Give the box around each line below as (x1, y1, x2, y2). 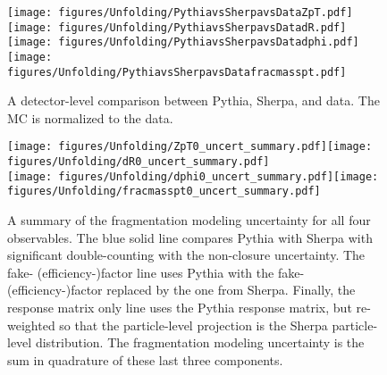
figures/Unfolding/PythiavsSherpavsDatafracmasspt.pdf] (7, 65, 347, 79)
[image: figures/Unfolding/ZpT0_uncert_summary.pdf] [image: (7, 140, 373, 154)
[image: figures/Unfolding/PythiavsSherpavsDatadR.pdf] (7, 21, 347, 34)
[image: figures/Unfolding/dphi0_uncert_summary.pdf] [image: (7, 170, 379, 183)
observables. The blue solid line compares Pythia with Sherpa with (7, 228, 373, 246)
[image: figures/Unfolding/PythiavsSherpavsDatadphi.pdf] (7, 36, 359, 49)
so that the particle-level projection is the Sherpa (59, 315, 328, 334)
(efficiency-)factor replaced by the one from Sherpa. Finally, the (7, 280, 356, 299)
